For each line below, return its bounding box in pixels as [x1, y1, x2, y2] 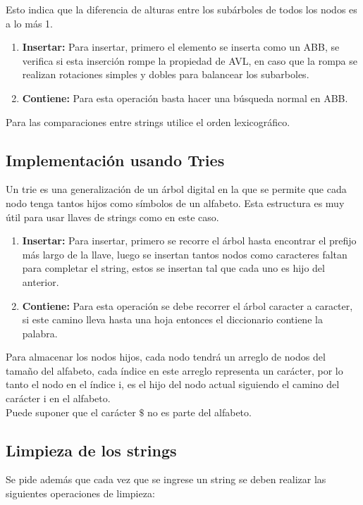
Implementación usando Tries [6, 149, 225, 170]
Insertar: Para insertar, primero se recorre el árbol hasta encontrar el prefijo [22, 233, 357, 248]
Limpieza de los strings [6, 439, 177, 461]
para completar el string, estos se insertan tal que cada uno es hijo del [22, 261, 325, 275]
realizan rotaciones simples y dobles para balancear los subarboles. [22, 67, 309, 82]
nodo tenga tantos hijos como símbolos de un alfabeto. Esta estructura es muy [6, 195, 345, 210]
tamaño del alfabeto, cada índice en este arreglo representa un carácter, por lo [6, 363, 343, 378]
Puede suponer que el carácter [6, 404, 136, 419]
